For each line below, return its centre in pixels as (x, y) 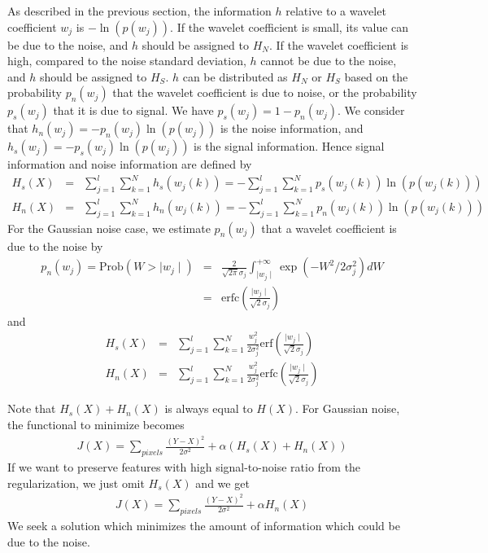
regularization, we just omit (76, 483)
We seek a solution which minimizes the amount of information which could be (204, 526)
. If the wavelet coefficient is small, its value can (290, 26)
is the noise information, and (292, 128)
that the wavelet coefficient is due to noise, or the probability (265, 92)
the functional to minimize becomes (96, 424)
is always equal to (209, 408)
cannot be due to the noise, (329, 61)
